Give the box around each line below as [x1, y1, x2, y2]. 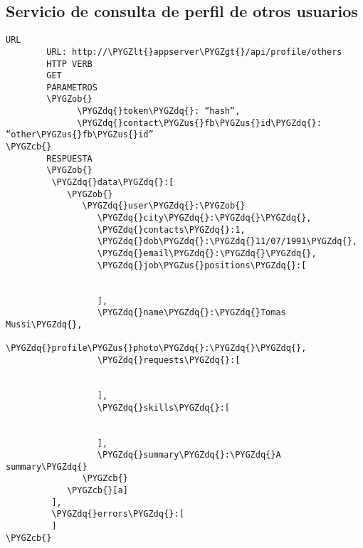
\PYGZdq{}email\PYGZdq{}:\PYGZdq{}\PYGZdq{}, [97, 248, 317, 259]
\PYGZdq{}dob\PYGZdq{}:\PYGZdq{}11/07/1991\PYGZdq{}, [97, 236, 357, 247]
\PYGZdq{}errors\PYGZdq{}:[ [51, 509, 184, 520]
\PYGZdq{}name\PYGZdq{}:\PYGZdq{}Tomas [97, 307, 286, 318]
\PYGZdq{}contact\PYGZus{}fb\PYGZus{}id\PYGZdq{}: [77, 117, 322, 128]
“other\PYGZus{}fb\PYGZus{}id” [6, 130, 154, 140]
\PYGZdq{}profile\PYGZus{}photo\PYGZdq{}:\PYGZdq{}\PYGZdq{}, [6, 343, 307, 354]
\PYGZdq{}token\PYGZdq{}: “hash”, [77, 106, 241, 117]
